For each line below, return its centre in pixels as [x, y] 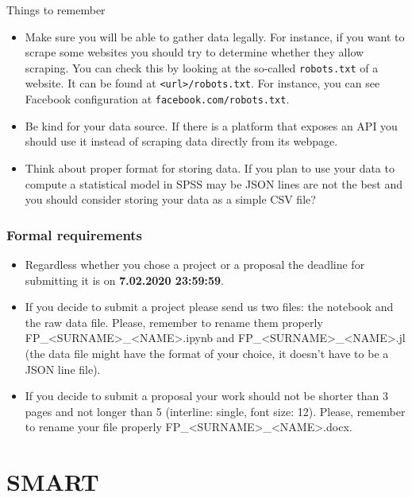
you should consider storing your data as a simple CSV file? [170, 199]
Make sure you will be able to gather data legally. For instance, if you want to [215, 36]
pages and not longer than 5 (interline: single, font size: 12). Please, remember [215, 411]
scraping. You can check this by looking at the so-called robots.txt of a [202, 67]
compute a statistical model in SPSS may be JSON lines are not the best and [214, 183]
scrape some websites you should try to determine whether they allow [194, 52]
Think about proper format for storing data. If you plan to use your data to [210, 167]
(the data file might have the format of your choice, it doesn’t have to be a [207, 353]
